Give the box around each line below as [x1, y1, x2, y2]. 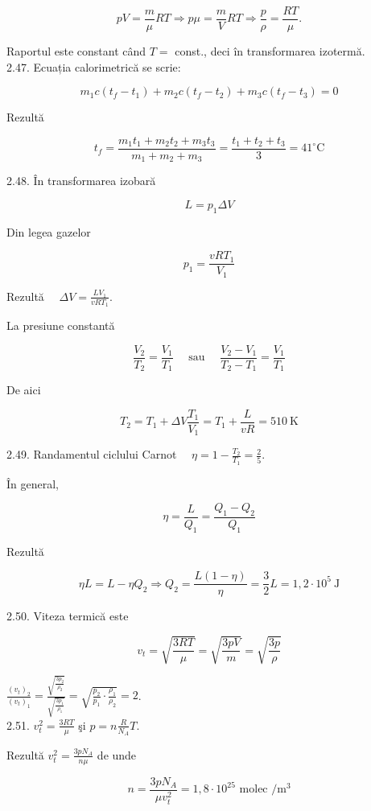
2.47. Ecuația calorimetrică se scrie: [6, 58, 181, 75]
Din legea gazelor [6, 223, 91, 240]
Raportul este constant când [6, 43, 146, 60]
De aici [6, 381, 41, 398]
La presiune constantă [6, 317, 115, 334]
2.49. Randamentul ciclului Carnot [6, 446, 177, 463]
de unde [97, 746, 137, 763]
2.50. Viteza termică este [6, 607, 129, 624]
